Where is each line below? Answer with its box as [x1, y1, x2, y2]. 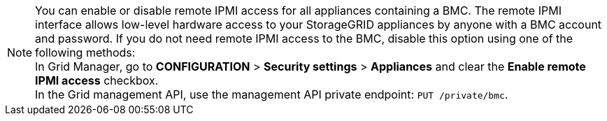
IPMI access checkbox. [35, 73, 159, 87]
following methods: [35, 45, 136, 59]
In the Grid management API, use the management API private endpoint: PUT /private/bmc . [35, 87, 508, 101]
